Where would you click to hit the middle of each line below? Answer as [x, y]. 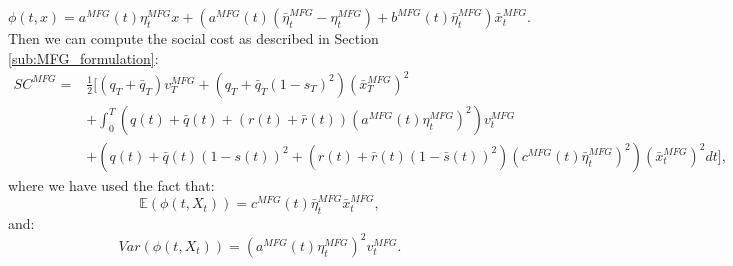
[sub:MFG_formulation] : [83, 57]
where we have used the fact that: [111, 184]
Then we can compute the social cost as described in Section [193, 38]
